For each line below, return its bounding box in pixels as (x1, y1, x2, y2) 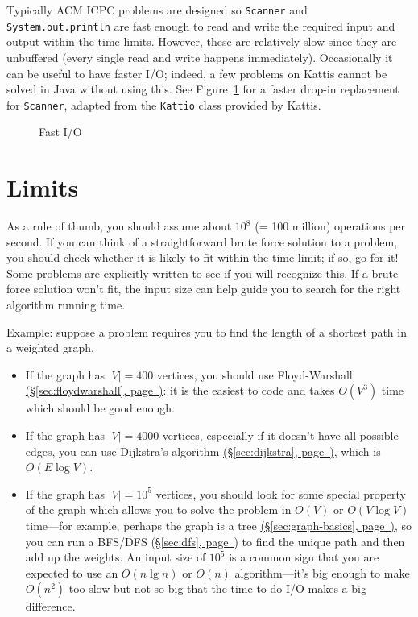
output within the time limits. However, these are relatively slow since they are (6, 33, 397, 50)
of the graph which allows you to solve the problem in (25, 501, 292, 518)
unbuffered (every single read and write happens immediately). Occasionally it (6, 48, 393, 65)
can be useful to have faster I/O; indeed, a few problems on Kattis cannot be (6, 64, 387, 81)
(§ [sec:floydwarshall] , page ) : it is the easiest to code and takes (25, 382, 335, 399)
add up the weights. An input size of (25, 549, 206, 565)
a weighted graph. (6, 339, 94, 356)
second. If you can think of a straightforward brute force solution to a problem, (6, 233, 398, 250)
